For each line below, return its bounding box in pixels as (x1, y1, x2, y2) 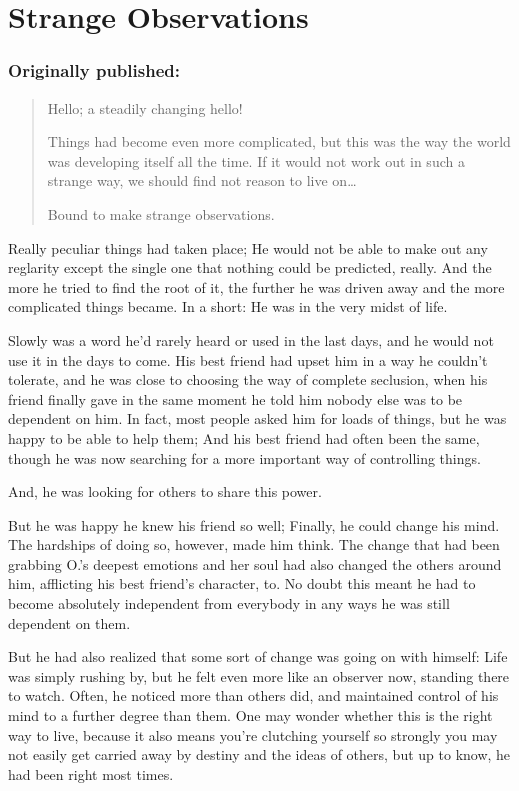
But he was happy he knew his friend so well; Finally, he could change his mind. (8, 514, 500, 535)
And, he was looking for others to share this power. (8, 481, 322, 502)
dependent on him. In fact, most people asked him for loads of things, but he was (8, 408, 507, 429)
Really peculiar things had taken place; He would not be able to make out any (8, 237, 488, 258)
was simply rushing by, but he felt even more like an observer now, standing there (8, 665, 510, 686)
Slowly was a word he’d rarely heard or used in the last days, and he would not (8, 329, 494, 350)
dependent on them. (8, 612, 131, 633)
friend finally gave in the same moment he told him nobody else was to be (8, 388, 463, 409)
